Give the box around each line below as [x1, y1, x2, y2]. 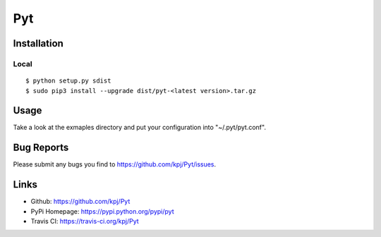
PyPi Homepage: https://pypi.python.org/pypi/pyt [30, 207, 174, 215]
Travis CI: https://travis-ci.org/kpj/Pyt [30, 217, 139, 226]
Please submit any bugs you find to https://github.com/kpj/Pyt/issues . [13, 160, 217, 169]
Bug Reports [13, 142, 69, 154]
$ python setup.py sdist [25, 77, 111, 85]
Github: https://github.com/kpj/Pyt [30, 197, 131, 206]
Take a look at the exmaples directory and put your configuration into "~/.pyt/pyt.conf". [13, 123, 266, 132]
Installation [13, 37, 64, 49]
